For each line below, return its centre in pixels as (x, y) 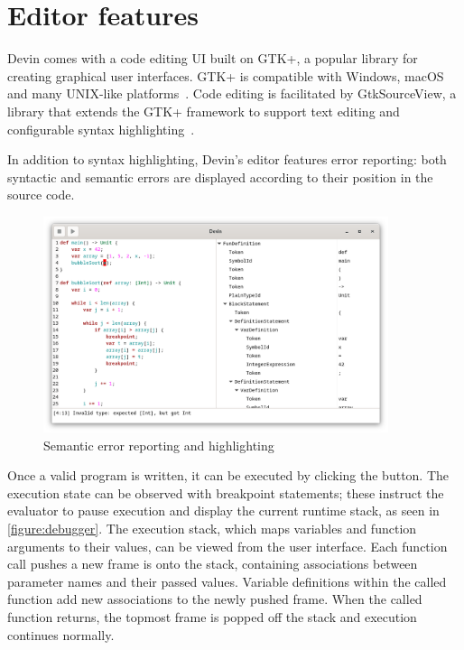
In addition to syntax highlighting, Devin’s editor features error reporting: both (227, 159)
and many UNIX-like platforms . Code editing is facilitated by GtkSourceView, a (232, 93)
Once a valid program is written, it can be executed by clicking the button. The (228, 475)
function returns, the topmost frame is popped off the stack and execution (212, 617)
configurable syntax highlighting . (101, 129)
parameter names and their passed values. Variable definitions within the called (227, 581)
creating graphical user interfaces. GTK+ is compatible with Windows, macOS (226, 75)
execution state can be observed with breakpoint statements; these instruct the (226, 492)
